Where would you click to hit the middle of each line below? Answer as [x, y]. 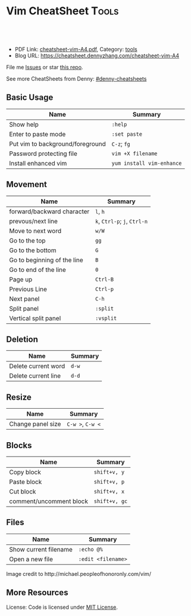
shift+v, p [109, 482]
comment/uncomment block [48, 501]
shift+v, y [109, 472]
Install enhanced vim [38, 163]
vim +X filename [134, 153]
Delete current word [37, 366]
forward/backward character [49, 212]
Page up [21, 279]
